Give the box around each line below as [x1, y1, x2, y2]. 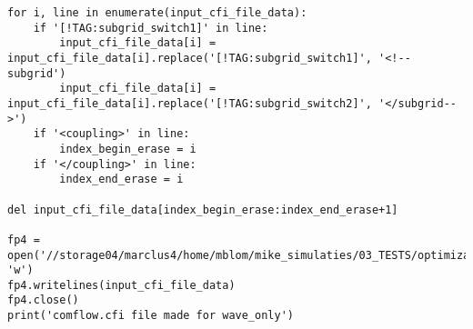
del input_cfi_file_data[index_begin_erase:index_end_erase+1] [7, 203, 398, 216]
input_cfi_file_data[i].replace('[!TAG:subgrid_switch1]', [7, 51, 372, 65]
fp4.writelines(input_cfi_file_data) [7, 278, 236, 292]
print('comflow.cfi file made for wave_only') [7, 309, 294, 323]
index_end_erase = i [59, 173, 184, 186]
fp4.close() [7, 294, 79, 307]
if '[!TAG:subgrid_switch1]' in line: [33, 21, 268, 35]
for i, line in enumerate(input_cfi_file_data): [7, 6, 307, 19]
